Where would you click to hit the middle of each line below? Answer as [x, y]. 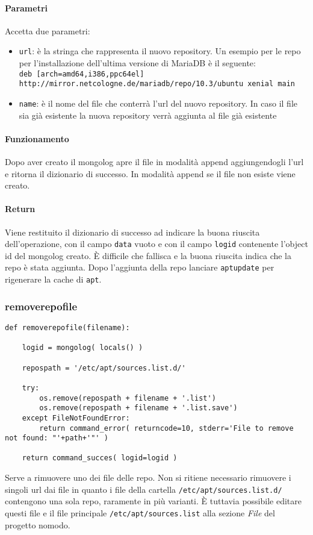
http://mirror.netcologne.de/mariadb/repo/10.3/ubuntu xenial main [157, 84]
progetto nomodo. [38, 524]
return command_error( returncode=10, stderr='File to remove [166, 428]
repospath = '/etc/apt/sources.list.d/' [104, 368]
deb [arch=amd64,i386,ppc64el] [82, 74]
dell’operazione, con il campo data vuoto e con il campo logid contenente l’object [156, 244]
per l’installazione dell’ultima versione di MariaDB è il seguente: [137, 63]
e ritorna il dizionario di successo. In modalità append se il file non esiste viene [150, 173]
